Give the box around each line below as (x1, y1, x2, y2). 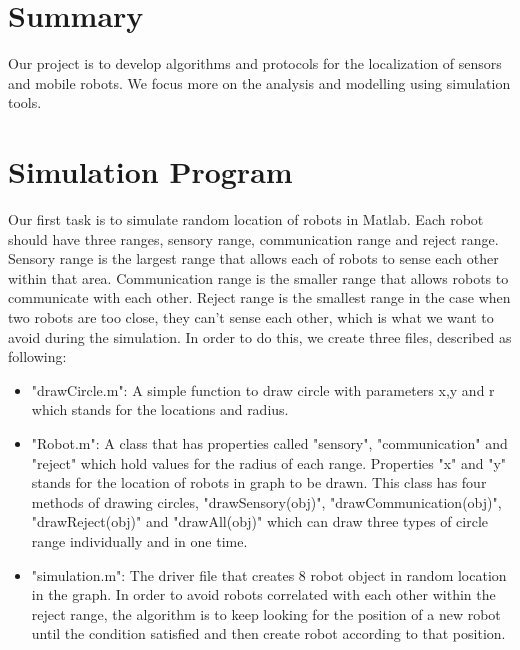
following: (8, 346, 67, 367)
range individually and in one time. (31, 530, 248, 551)
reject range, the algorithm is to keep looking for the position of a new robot (31, 603, 501, 624)
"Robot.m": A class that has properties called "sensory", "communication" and (31, 432, 508, 453)
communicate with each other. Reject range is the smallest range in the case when (8, 287, 511, 308)
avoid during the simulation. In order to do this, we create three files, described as (8, 326, 512, 347)
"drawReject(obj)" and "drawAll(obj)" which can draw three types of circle (31, 511, 488, 532)
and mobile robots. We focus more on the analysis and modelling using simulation (8, 72, 511, 93)
